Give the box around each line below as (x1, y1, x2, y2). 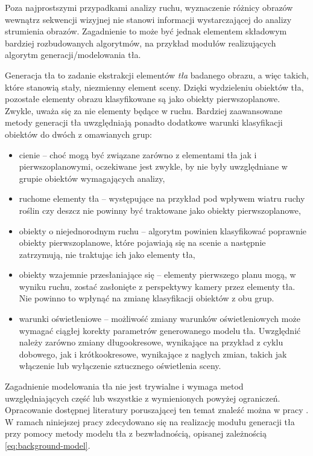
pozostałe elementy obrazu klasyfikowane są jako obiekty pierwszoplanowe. (5, 92, 280, 105)
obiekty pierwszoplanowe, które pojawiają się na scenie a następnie (19, 236, 266, 249)
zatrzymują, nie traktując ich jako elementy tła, (19, 248, 195, 260)
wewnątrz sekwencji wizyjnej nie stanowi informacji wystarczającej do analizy (5, 13, 292, 25)
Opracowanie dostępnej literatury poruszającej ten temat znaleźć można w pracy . (5, 403, 309, 416)
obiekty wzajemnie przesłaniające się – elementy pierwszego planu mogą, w (19, 268, 296, 281)
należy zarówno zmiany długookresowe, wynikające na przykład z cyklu (19, 336, 283, 348)
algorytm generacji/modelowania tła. (5, 48, 141, 61)
